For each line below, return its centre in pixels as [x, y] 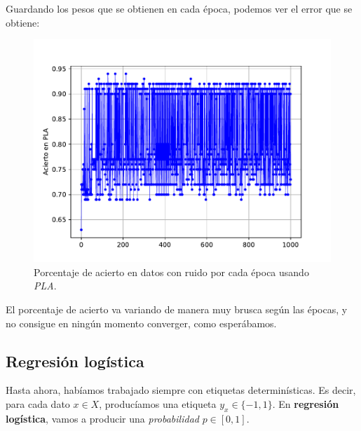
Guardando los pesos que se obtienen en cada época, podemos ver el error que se [179, 8]
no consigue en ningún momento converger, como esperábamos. [141, 323]
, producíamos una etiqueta [158, 403]
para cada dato [38, 403]
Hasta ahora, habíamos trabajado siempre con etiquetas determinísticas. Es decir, [181, 390]
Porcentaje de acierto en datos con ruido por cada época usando [171, 272]
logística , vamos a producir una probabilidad [102, 418]
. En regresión [306, 403]
